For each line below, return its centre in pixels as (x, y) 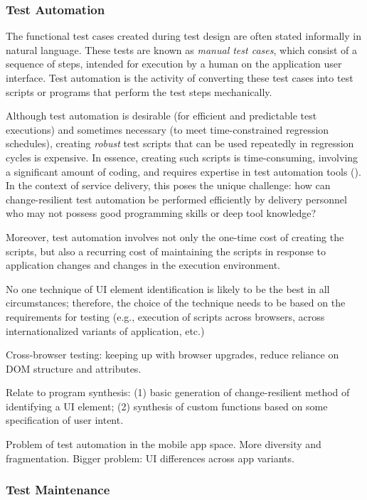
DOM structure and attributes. (74, 368)
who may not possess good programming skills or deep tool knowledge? (161, 213)
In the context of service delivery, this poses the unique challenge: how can (168, 185)
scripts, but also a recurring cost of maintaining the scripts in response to (166, 251)
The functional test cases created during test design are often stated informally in (183, 36)
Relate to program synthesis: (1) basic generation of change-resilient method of (178, 392)
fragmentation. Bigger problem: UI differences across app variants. (150, 458)
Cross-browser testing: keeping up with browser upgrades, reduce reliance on (172, 355)
